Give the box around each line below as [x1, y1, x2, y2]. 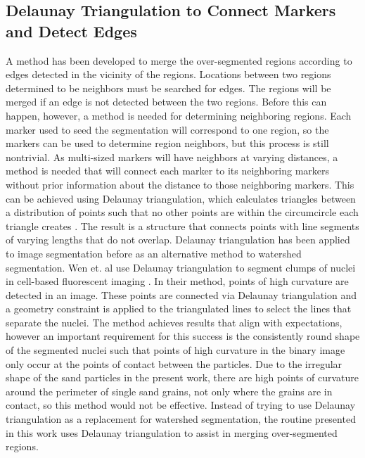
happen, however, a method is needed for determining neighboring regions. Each [6, 108, 352, 122]
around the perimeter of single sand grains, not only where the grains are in [6, 383, 333, 398]
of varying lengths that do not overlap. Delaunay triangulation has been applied [6, 232, 350, 247]
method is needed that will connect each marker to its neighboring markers [6, 163, 330, 178]
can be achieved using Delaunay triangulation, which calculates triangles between [6, 191, 356, 205]
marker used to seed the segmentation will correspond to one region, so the [6, 122, 329, 136]
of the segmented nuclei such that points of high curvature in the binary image [6, 343, 345, 357]
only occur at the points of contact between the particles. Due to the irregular [6, 356, 342, 371]
